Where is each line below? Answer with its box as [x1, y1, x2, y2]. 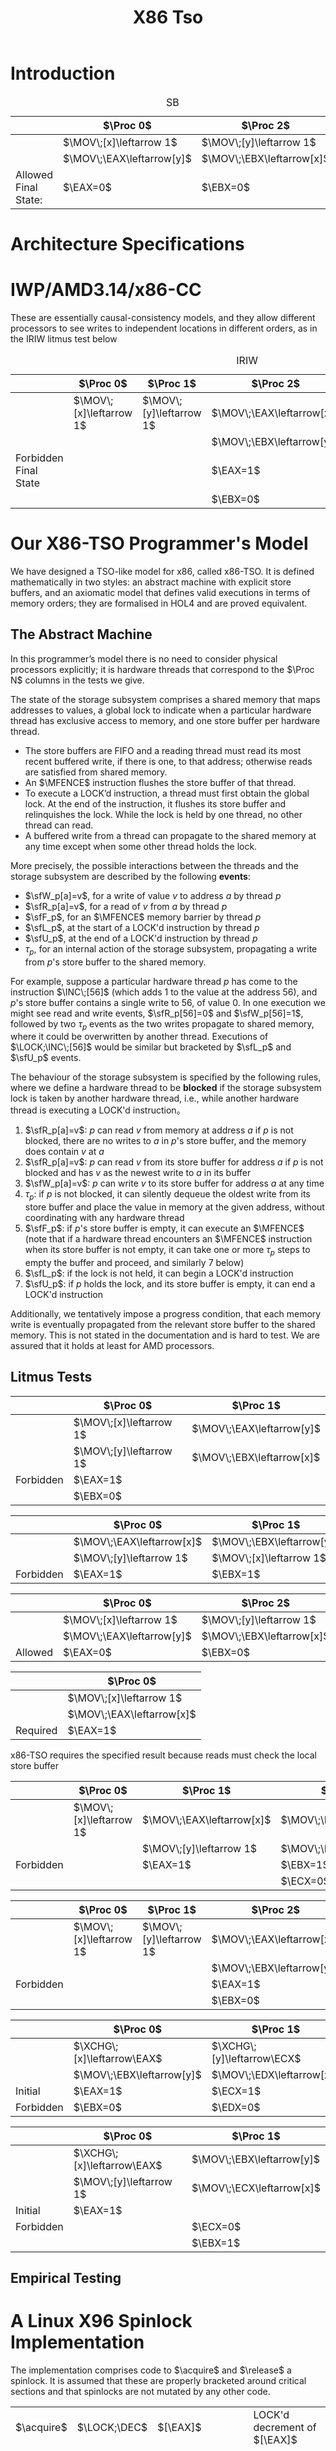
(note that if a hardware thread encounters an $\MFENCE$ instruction [24, 1233, 313, 1245]
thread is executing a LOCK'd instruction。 [10, 1104, 186, 1116]
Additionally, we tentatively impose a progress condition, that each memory [10, 1308, 322, 1320]
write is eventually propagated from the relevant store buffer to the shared [10, 1319, 316, 1330]
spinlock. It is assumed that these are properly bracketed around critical [10, 2375, 307, 2387]
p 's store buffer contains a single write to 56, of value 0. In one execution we [10, 996, 326, 1008]
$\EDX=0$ [211, 2100, 261, 2114]
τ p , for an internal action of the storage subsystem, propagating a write [24, 942, 318, 957]
